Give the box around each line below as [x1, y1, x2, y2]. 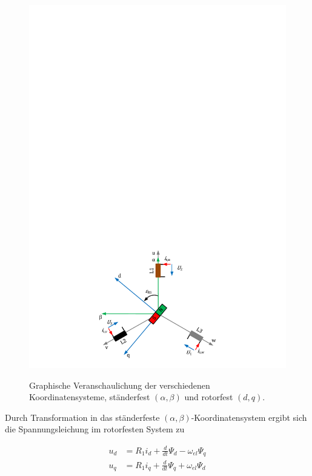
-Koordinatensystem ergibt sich [191, 411, 307, 423]
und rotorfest [184, 391, 233, 403]
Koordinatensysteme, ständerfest [29, 391, 150, 403]
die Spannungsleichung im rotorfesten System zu [5, 423, 185, 435]
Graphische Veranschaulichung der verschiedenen [29, 378, 210, 391]
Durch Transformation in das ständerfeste [5, 411, 160, 423]
